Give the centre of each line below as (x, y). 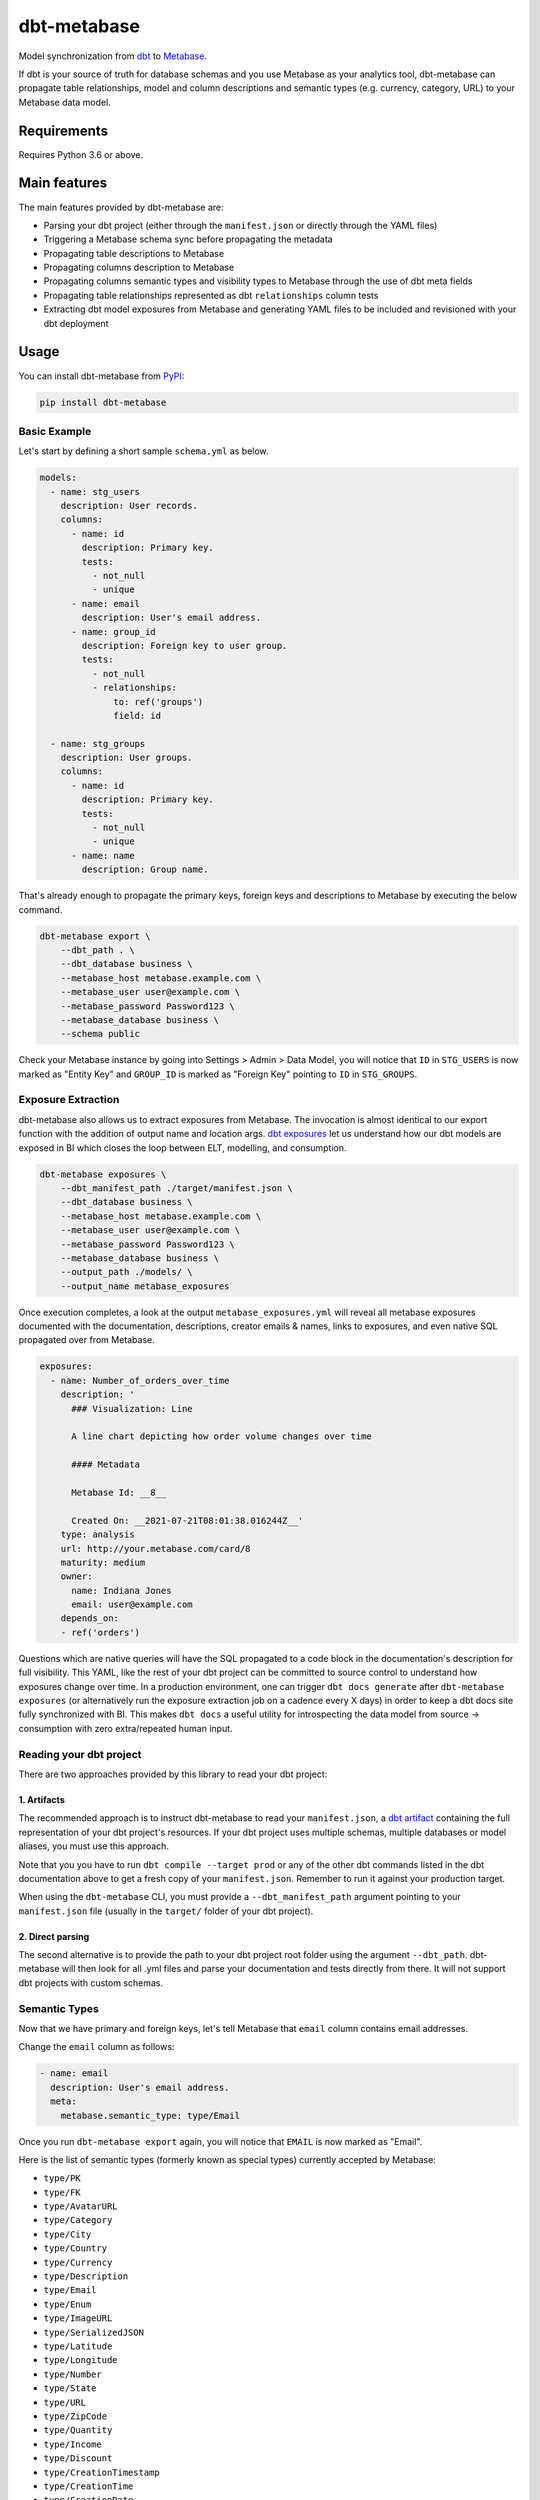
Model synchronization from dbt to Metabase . (112, 56)
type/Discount (78, 2458)
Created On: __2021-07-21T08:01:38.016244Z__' (187, 1520)
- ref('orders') (100, 1632)
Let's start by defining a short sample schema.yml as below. (143, 451)
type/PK (62, 2178)
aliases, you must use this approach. (94, 1846)
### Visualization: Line (132, 1408)
